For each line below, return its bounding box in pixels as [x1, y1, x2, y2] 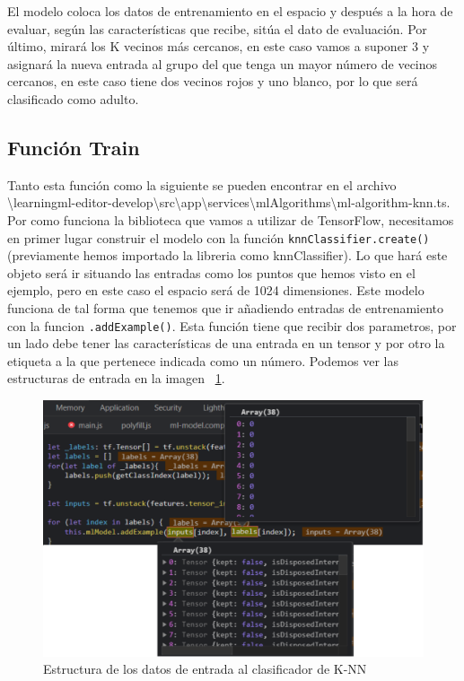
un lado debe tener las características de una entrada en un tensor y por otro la [7, 334, 445, 353]
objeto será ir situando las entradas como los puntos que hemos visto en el [7, 263, 416, 282]
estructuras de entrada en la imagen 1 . [7, 369, 225, 388]
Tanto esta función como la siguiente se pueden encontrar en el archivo [7, 175, 397, 194]
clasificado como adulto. [7, 89, 139, 108]
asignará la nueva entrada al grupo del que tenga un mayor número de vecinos [7, 54, 438, 73]
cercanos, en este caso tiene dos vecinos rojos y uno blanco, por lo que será [7, 72, 418, 91]
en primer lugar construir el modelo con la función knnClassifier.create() [7, 228, 430, 247]
